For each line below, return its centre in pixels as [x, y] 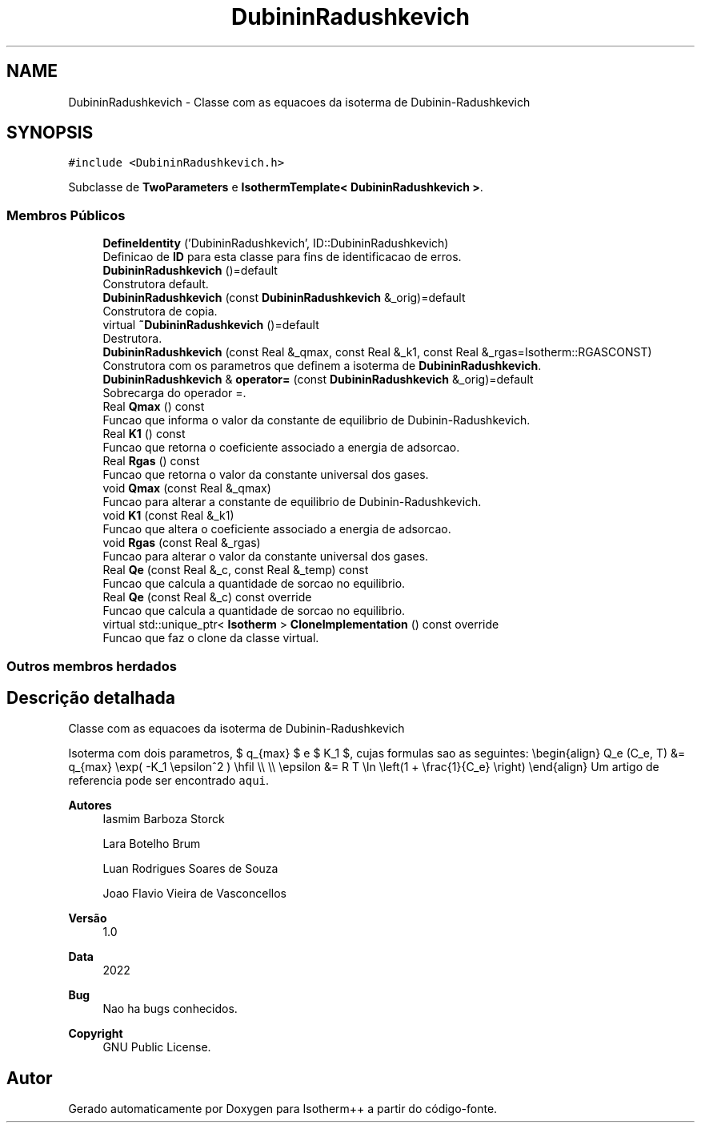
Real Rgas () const [151, 461]
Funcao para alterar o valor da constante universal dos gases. [266, 556]
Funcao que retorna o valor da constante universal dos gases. [266, 475]
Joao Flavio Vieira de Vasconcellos [194, 894]
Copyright [96, 1034]
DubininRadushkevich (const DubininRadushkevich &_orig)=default [284, 298]
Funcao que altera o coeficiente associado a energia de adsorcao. [277, 529]
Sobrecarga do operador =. [174, 393]
